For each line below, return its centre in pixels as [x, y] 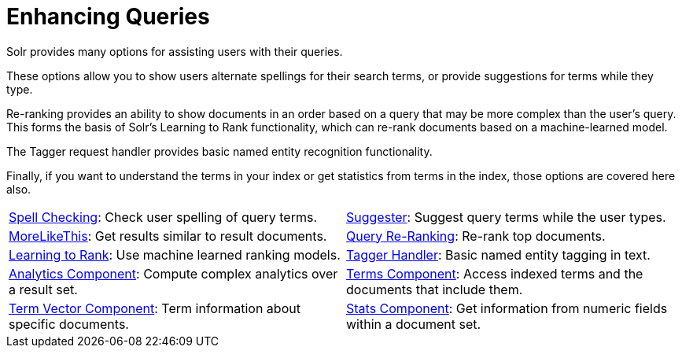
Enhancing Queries [108, 17]
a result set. [43, 289]
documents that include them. [435, 289]
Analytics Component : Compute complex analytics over [173, 273]
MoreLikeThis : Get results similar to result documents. [168, 236]
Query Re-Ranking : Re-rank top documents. [476, 236]
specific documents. [69, 324]
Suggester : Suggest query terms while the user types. [506, 217]
